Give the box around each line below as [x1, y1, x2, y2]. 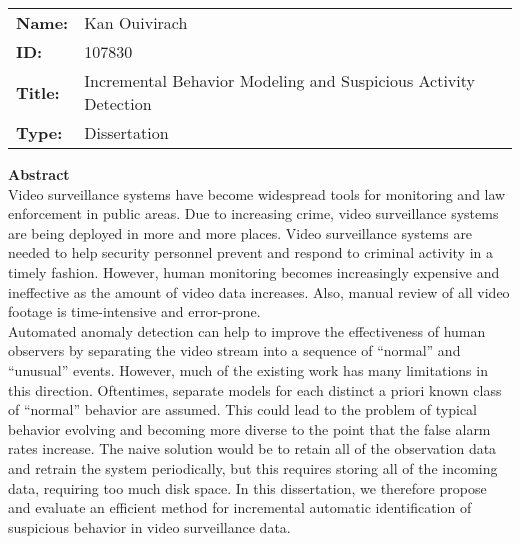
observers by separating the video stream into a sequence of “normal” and [8, 340, 461, 361]
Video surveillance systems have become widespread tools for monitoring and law [8, 183, 506, 204]
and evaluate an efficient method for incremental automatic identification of [8, 497, 472, 518]
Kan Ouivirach [84, 11, 188, 34]
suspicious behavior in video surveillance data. [8, 516, 291, 537]
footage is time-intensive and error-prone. [8, 301, 261, 322]
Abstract [8, 164, 70, 184]
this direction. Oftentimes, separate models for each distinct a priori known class [8, 379, 502, 400]
